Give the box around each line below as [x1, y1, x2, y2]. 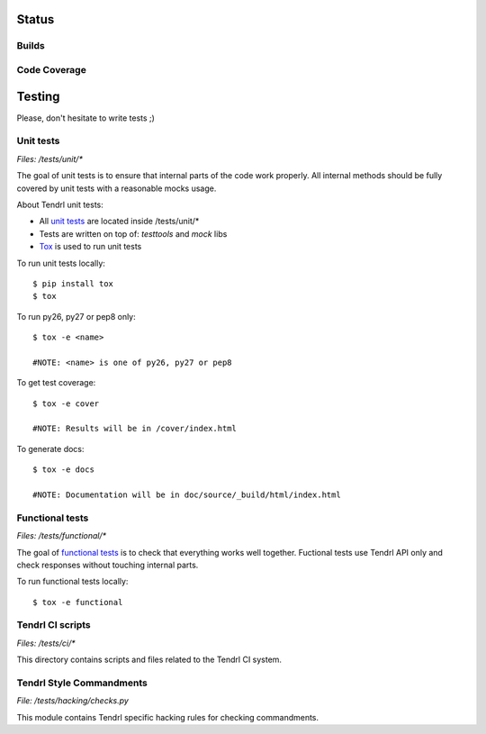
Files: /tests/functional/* [16, 530, 107, 541]
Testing [16, 88, 60, 104]
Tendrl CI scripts [16, 619, 91, 631]
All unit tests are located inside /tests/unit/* [39, 216, 200, 227]
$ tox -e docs [32, 465, 94, 475]
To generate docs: [16, 443, 85, 454]
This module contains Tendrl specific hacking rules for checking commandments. [16, 711, 319, 722]
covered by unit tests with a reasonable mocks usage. [16, 183, 217, 194]
